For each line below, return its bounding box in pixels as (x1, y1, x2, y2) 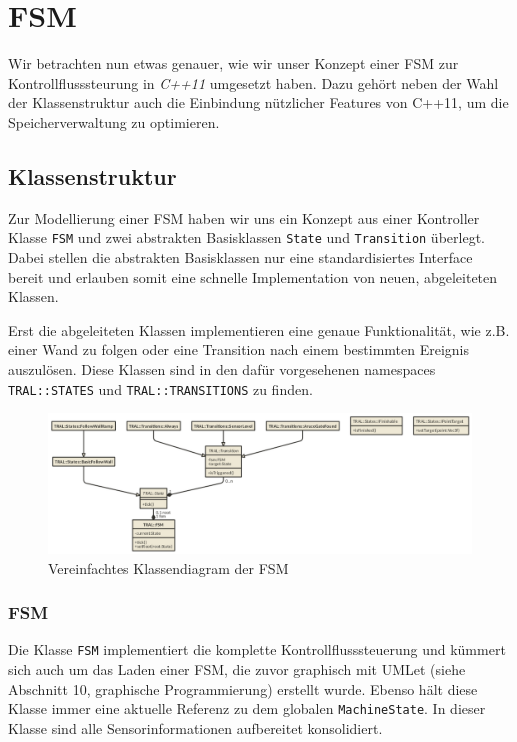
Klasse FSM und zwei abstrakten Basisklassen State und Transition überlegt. (8, 227, 485, 248)
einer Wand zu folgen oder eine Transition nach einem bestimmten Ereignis (8, 339, 470, 360)
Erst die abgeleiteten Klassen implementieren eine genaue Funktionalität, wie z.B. (8, 319, 510, 340)
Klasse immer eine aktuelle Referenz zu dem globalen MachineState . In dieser (8, 698, 486, 719)
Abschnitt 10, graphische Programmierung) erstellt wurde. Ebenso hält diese (8, 678, 478, 699)
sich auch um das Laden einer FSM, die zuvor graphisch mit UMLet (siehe (8, 659, 466, 680)
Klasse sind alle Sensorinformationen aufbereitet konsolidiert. (8, 717, 383, 738)
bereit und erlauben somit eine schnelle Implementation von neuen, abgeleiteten (8, 266, 498, 287)
